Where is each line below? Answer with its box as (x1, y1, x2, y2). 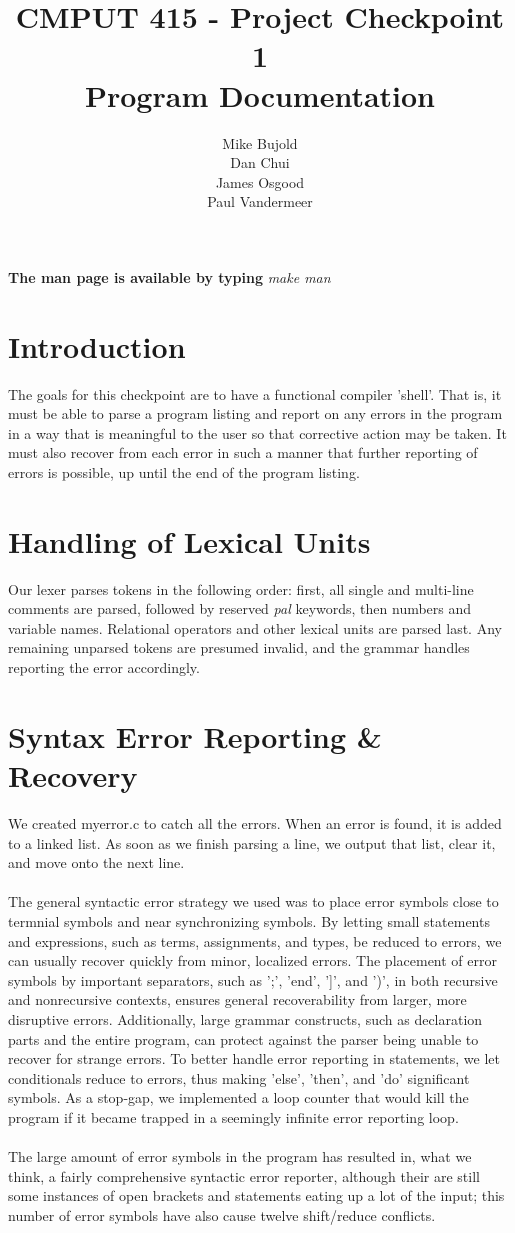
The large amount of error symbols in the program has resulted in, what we (8, 1146, 472, 1167)
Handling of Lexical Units (8, 520, 371, 561)
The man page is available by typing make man (8, 266, 331, 287)
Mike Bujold (222, 132, 298, 153)
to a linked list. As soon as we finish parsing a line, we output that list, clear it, (8, 832, 496, 853)
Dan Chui (230, 152, 290, 173)
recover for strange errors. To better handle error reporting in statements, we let (8, 1048, 500, 1069)
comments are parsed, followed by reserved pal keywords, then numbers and (8, 598, 472, 619)
